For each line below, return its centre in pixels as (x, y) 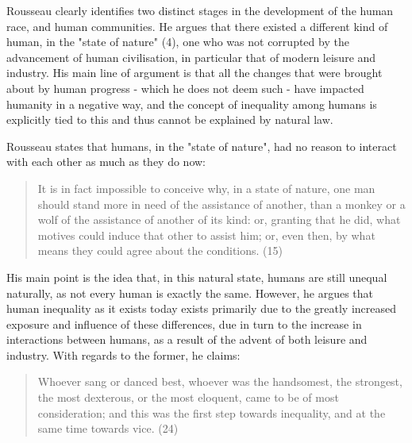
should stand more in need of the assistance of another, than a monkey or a (221, 204)
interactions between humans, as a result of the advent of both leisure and (187, 339)
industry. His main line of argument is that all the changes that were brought (194, 73)
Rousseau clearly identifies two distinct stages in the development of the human (200, 10)
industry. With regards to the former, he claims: (123, 354)
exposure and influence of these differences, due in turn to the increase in (184, 324)
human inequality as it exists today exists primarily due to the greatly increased (202, 308)
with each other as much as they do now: (106, 162)
